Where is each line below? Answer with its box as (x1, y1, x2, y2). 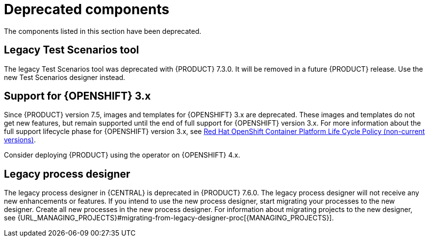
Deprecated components (4, 1, 170, 18)
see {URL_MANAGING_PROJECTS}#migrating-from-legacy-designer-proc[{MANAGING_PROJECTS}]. (4, 214, 334, 222)
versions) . (4, 135, 36, 144)
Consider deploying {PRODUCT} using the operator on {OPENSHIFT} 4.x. (4, 151, 240, 160)
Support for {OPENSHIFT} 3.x (4, 90, 151, 103)
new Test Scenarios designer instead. (4, 73, 126, 81)
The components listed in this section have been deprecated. (4, 27, 202, 35)
